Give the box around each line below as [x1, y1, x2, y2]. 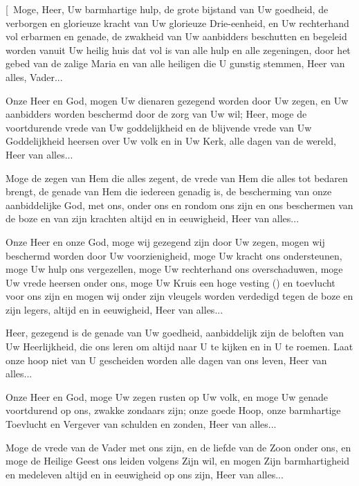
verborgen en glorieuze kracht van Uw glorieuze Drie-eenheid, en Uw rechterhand [6, 15, 349, 30]
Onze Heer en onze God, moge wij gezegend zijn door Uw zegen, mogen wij [6, 234, 325, 249]
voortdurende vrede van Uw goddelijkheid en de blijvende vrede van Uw [6, 120, 312, 134]
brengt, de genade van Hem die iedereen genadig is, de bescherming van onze [6, 184, 332, 199]
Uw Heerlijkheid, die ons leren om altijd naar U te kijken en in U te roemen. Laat [6, 339, 353, 354]
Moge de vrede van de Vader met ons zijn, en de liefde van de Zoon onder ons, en [6, 440, 351, 454]
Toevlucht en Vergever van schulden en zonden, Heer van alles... [6, 417, 277, 431]
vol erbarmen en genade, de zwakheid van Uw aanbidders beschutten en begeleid [6, 29, 347, 44]
